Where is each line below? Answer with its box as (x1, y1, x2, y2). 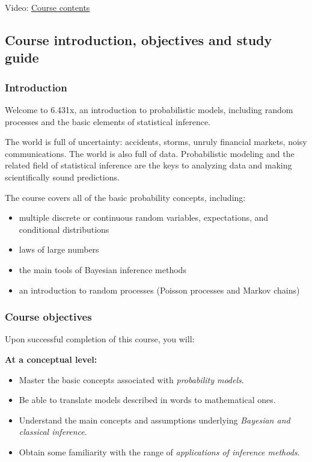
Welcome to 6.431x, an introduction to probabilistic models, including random (5, 103, 293, 115)
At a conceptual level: (5, 353, 97, 365)
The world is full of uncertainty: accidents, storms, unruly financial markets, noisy (5, 135, 307, 148)
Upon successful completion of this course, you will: (5, 333, 195, 345)
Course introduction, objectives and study (5, 30, 272, 49)
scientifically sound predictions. (5, 170, 120, 183)
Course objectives (5, 309, 92, 324)
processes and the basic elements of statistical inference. (5, 115, 211, 128)
